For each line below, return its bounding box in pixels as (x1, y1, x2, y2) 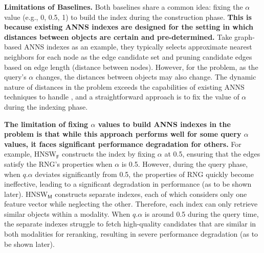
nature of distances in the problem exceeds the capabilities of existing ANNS (4, 81, 245, 92)
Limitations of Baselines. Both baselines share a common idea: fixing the (4, 2, 243, 12)
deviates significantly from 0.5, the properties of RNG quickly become (35, 168, 254, 179)
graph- (234, 31, 255, 42)
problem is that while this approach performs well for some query (4, 129, 241, 139)
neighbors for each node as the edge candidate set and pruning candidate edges (4, 51, 252, 62)
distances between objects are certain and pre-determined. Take (4, 31, 232, 42)
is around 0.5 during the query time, (144, 208, 259, 219)
